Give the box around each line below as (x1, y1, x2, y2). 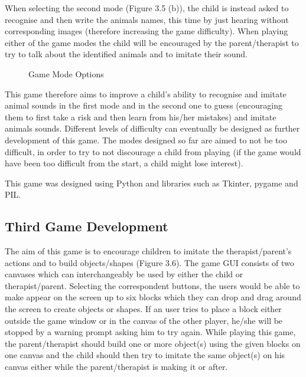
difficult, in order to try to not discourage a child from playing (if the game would (5, 145, 301, 158)
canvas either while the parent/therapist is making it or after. (5, 360, 228, 373)
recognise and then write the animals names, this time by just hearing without (5, 13, 289, 25)
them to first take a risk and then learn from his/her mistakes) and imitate (5, 110, 276, 123)
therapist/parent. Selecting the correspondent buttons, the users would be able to (5, 279, 300, 291)
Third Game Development (5, 217, 168, 235)
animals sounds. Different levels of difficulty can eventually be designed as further (5, 122, 300, 135)
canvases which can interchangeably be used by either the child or (5, 268, 243, 280)
